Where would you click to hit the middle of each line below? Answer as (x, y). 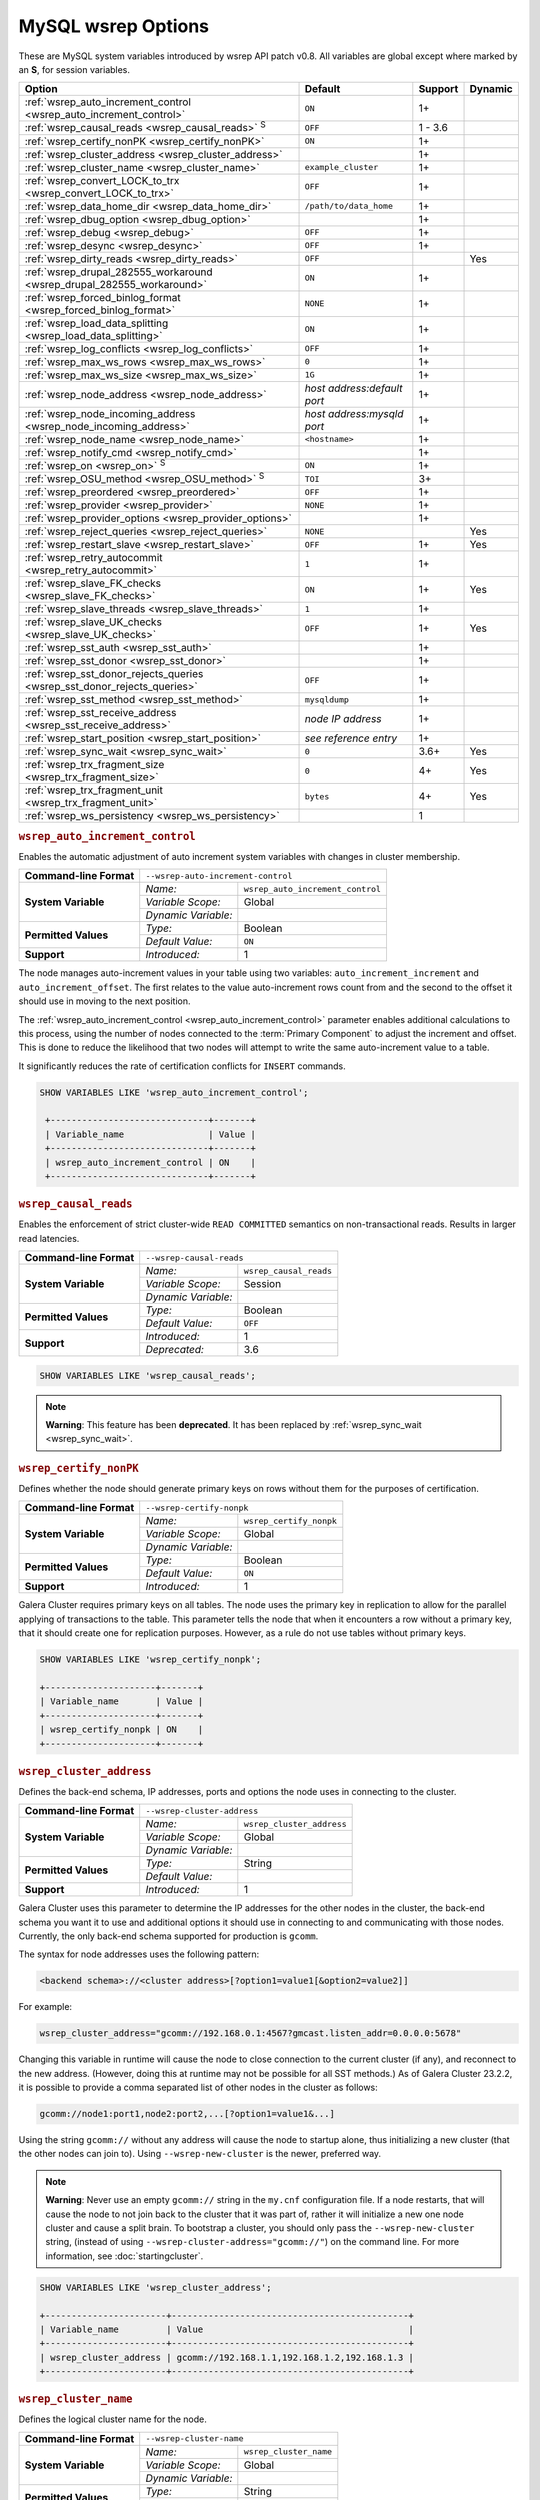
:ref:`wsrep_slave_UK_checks (93, 622)
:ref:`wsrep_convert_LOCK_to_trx (102, 180)
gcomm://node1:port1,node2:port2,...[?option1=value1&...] (187, 2114)
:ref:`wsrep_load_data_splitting (96, 323)
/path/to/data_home (349, 206)
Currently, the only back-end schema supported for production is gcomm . (168, 1936)
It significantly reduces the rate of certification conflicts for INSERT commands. (182, 1066)
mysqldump (327, 699)
